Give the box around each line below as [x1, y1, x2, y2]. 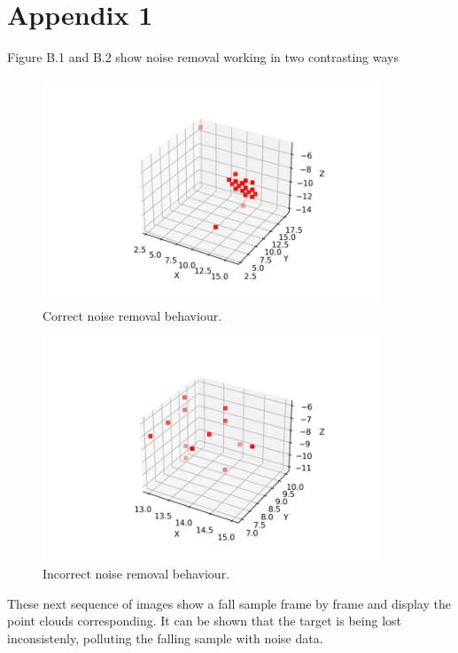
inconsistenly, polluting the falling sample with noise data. [7, 628, 323, 647]
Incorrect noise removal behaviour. [43, 564, 230, 583]
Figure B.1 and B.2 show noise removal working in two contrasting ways [7, 48, 400, 66]
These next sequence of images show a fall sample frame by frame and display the [7, 594, 451, 612]
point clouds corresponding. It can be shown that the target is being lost [7, 611, 402, 630]
